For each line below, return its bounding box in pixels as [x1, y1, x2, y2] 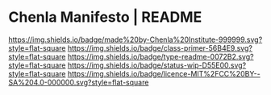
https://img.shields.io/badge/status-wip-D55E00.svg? [67, 60, 247, 70]
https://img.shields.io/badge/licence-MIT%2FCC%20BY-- [67, 68, 261, 78]
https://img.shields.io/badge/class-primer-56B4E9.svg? [67, 43, 252, 52]
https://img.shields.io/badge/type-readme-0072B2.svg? [67, 52, 254, 61]
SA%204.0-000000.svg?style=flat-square [8, 77, 149, 87]
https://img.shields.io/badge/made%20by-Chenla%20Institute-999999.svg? [8, 35, 263, 44]
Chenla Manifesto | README [8, 8, 202, 27]
